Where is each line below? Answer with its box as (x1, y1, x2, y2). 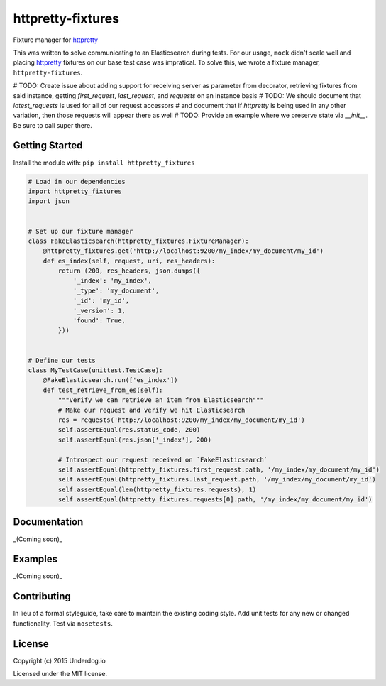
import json (28, 197, 70, 205)
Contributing (13, 590, 71, 603)
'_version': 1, (72, 306, 126, 315)
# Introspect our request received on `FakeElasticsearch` (57, 455, 268, 464)
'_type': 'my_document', (72, 286, 160, 295)
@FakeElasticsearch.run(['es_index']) (43, 376, 178, 384)
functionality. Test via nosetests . (13, 619, 114, 628)
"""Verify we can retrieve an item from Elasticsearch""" (57, 396, 264, 404)
